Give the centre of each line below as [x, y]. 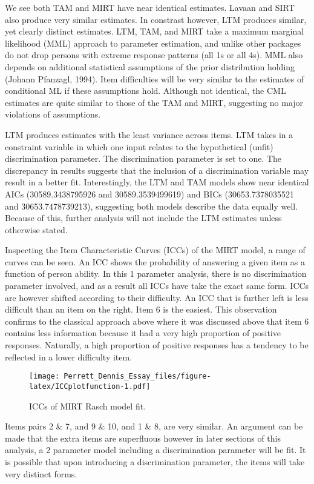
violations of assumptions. [53, 114]
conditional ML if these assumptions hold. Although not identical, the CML [146, 91]
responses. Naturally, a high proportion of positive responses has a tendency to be [157, 345]
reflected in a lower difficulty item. [69, 356]
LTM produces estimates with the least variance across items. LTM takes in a [149, 134]
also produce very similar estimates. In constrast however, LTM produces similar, [156, 19]
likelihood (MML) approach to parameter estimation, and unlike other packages [153, 43]
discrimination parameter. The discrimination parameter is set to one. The [143, 158]
